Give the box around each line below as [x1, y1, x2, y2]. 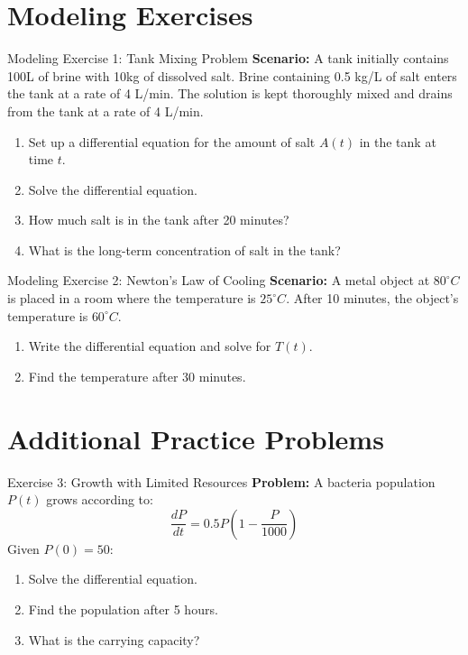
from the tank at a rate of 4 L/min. [7, 101, 204, 120]
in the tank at [359, 132, 436, 151]
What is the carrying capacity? [28, 630, 200, 649]
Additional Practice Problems [7, 420, 384, 457]
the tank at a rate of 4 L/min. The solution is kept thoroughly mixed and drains [7, 84, 453, 103]
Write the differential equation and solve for [28, 337, 271, 355]
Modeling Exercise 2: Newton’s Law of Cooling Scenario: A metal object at [7, 271, 430, 290]
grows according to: [46, 490, 153, 509]
